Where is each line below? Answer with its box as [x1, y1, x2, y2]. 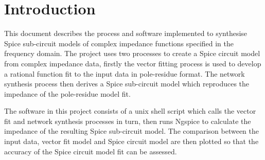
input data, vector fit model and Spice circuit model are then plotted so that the [4, 136, 259, 147]
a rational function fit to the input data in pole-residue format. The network [4, 68, 245, 79]
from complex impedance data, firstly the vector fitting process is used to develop [4, 58, 261, 68]
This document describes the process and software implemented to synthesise [4, 28, 248, 39]
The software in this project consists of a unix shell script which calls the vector [4, 105, 256, 116]
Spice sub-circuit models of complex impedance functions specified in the [4, 38, 234, 48]
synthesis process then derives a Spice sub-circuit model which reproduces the [4, 78, 250, 89]
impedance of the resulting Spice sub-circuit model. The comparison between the [4, 126, 259, 136]
